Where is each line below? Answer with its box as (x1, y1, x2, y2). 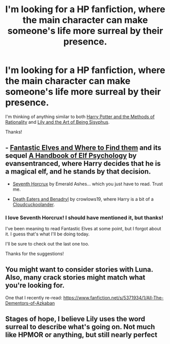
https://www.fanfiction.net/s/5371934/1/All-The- (63, 294, 164, 300)
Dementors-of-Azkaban (5, 300, 55, 306)
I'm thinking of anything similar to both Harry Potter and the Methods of (5, 113, 155, 120)
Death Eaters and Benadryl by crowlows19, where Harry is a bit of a (12, 196, 154, 202)
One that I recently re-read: (5, 294, 62, 300)
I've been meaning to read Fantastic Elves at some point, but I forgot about (5, 226, 161, 232)
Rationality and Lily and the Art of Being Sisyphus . (5, 119, 110, 125)
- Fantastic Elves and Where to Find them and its (5, 144, 161, 152)
